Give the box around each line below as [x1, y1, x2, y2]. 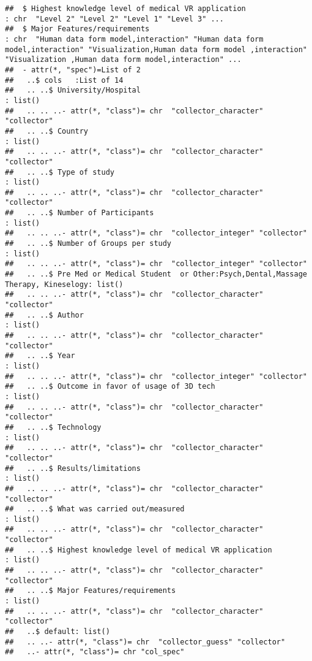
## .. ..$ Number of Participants [5, 208, 154, 218]
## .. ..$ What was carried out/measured [5, 505, 185, 514]
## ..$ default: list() [5, 627, 110, 636]
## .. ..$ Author [5, 310, 84, 319]
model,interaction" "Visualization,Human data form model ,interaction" [5, 45, 307, 54]
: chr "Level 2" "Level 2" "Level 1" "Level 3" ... [5, 14, 224, 23]
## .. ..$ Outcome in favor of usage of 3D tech [5, 382, 215, 391]
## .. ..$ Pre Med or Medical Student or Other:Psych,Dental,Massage [5, 270, 307, 279]
